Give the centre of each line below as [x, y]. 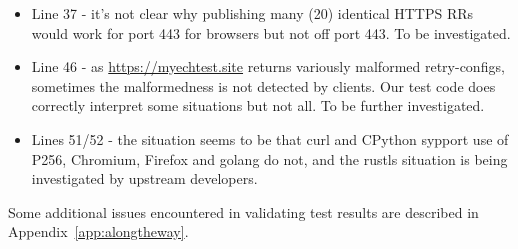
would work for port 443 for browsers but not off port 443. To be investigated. [271, 32]
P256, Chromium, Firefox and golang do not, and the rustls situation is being [269, 158]
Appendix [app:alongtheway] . [98, 231]
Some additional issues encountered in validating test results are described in [243, 211]
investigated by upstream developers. [144, 178]
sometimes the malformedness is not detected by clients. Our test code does [263, 85]
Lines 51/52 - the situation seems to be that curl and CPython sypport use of [270, 138]
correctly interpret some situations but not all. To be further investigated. [258, 105]
